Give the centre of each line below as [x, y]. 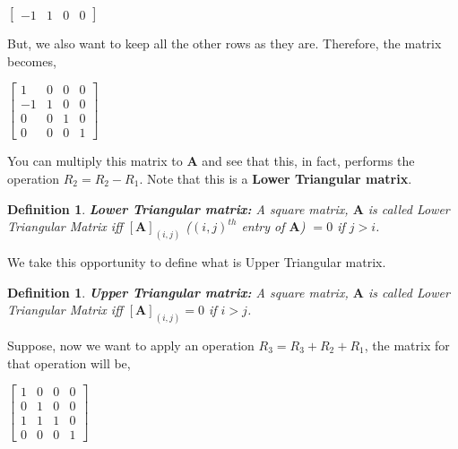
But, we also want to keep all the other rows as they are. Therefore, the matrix [225, 43]
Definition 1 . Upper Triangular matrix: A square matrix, [178, 292]
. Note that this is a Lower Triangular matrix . [276, 178]
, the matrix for [407, 345]
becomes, [32, 60]
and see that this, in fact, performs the [308, 161]
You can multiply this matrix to [95, 161]
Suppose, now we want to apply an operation [131, 345]
